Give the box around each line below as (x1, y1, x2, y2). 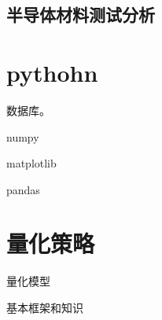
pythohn (6, 56, 98, 88)
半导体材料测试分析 (6, 2, 155, 27)
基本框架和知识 (6, 300, 83, 315)
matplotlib (6, 155, 57, 171)
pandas (6, 181, 40, 197)
